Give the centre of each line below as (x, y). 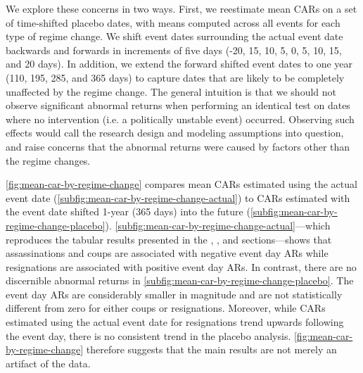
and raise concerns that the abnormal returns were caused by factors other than (178, 146)
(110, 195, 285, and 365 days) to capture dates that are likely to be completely (175, 77)
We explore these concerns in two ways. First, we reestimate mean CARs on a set (181, 8)
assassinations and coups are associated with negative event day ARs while (167, 253)
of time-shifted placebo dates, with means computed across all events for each (173, 22)
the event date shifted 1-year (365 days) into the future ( (128, 211)
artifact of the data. (48, 363)
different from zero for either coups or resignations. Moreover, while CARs (166, 308)
